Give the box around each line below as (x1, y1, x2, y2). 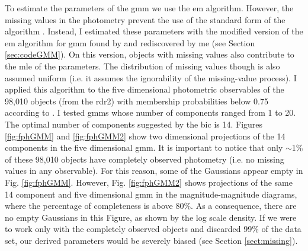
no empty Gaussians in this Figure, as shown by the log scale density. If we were (5, 211, 297, 223)
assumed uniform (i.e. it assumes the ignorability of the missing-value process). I (5, 71, 297, 84)
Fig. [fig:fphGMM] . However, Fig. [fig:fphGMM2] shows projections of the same (5, 176, 293, 188)
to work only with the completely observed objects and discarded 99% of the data (5, 223, 301, 235)
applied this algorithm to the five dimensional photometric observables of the (5, 83, 284, 96)
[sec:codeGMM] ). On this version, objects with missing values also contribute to (5, 48, 294, 61)
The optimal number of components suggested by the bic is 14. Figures (5, 117, 263, 130)
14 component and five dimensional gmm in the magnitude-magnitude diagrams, (5, 188, 297, 200)
